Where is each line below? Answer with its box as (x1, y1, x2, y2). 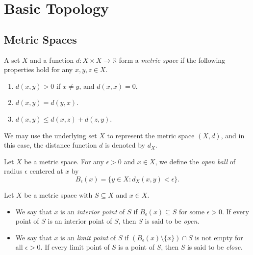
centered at (29, 166, 63, 176)
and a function (30, 54, 74, 65)
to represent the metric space (107, 130, 195, 140)
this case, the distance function (4, 140, 97, 150)
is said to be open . (145, 216, 200, 226)
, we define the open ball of (155, 156, 236, 166)
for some (179, 206, 204, 216)
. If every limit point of (40, 242, 110, 252)
